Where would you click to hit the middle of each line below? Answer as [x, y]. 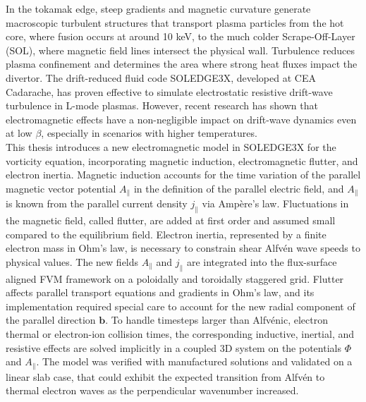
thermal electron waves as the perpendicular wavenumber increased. [152, 390]
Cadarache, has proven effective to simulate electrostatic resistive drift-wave [169, 91]
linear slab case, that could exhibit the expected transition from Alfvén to [165, 376]
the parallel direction [51, 320]
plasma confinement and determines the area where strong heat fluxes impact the [182, 64]
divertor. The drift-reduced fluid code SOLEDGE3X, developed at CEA [161, 77]
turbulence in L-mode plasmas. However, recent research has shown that [162, 105]
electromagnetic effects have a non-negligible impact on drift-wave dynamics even [181, 119]
